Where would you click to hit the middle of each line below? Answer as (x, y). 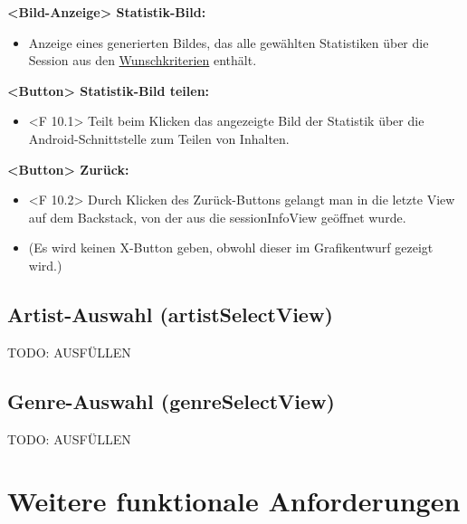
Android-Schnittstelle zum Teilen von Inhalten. (159, 138)
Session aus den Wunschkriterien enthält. (143, 60)
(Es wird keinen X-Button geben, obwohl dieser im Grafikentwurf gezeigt (231, 248)
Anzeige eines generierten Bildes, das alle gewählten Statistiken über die (229, 42)
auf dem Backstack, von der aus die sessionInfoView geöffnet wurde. (217, 217)
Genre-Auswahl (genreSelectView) (171, 400)
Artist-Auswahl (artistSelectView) (170, 314)
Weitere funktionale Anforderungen (234, 501)
